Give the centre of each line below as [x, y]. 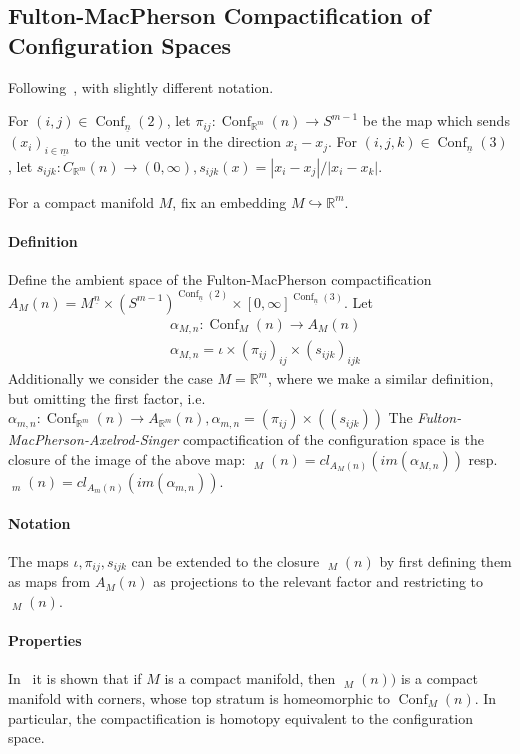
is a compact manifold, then [250, 678]
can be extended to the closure [225, 560]
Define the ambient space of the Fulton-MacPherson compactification [220, 278]
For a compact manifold [81, 201]
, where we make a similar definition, [381, 378]
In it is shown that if [75, 678]
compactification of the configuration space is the [333, 439]
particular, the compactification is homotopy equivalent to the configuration [240, 717]
